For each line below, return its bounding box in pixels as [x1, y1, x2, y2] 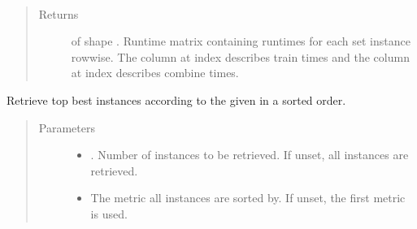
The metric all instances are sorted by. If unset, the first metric [90, 189, 406, 206]
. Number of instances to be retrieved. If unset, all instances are [90, 146, 409, 163]
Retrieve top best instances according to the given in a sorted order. [7, 91, 346, 108]
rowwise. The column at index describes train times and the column [71, 48, 410, 65]
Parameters [38, 119, 95, 136]
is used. [90, 205, 128, 222]
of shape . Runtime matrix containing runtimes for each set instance [71, 32, 410, 50]
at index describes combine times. [71, 64, 239, 81]
